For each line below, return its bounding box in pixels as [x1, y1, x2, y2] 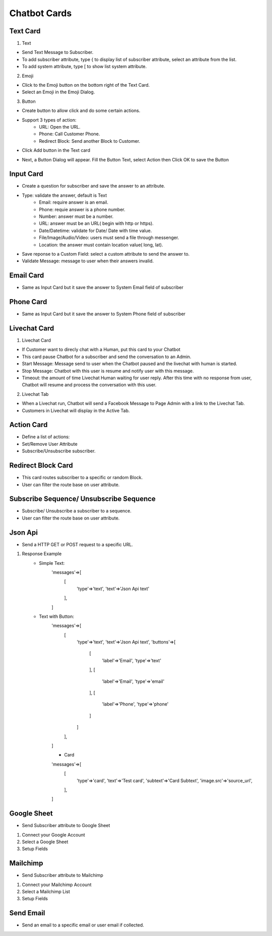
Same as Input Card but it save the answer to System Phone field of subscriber [22, 311, 186, 317]
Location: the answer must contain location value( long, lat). [39, 242, 163, 248]
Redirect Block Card [9, 461, 73, 470]
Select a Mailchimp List [22, 889, 71, 895]
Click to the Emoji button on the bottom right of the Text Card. [22, 82, 150, 88]
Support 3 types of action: [22, 116, 77, 123]
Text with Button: [39, 613, 75, 619]
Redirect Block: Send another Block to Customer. [39, 138, 141, 144]
